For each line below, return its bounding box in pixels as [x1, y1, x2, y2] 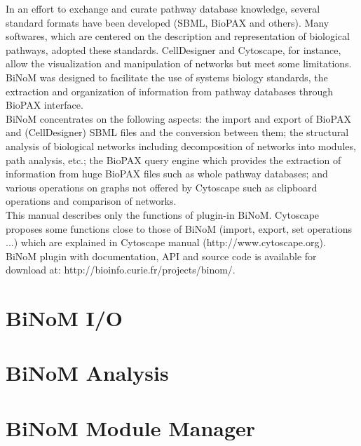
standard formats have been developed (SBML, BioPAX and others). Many [6, 15, 329, 29]
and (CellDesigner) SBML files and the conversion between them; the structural [6, 125, 349, 140]
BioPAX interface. [6, 97, 83, 112]
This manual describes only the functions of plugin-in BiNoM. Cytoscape [6, 207, 320, 222]
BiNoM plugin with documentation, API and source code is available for [6, 248, 317, 263]
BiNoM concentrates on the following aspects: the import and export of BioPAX [6, 111, 351, 126]
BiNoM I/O [6, 304, 123, 332]
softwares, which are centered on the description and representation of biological [6, 29, 350, 43]
